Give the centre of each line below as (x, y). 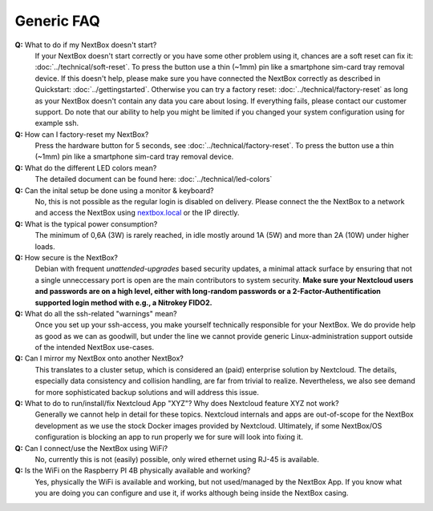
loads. (45, 246)
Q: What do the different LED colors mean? (86, 167)
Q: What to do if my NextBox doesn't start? (86, 45)
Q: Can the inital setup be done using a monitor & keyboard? (114, 190)
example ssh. (57, 123)
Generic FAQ (57, 21)
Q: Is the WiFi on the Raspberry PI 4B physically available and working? (133, 471)
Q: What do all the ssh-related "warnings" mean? (96, 313)
